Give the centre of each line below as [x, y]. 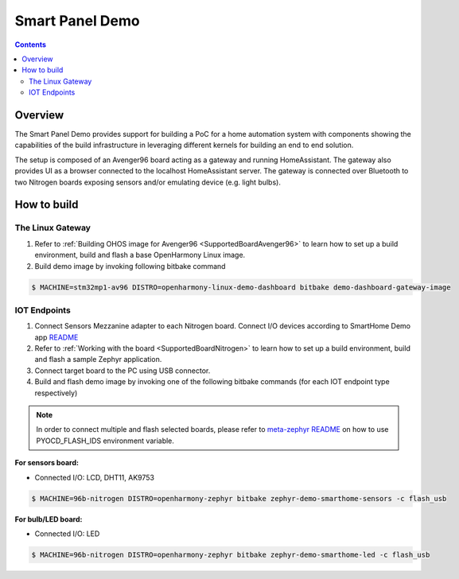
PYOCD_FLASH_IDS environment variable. [105, 441]
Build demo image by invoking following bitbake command [130, 266]
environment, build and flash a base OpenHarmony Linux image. [140, 255]
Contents [31, 45]
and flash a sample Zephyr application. [98, 359]
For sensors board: [47, 463]
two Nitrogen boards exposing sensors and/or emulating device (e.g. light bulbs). [148, 182]
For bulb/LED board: [49, 519]
